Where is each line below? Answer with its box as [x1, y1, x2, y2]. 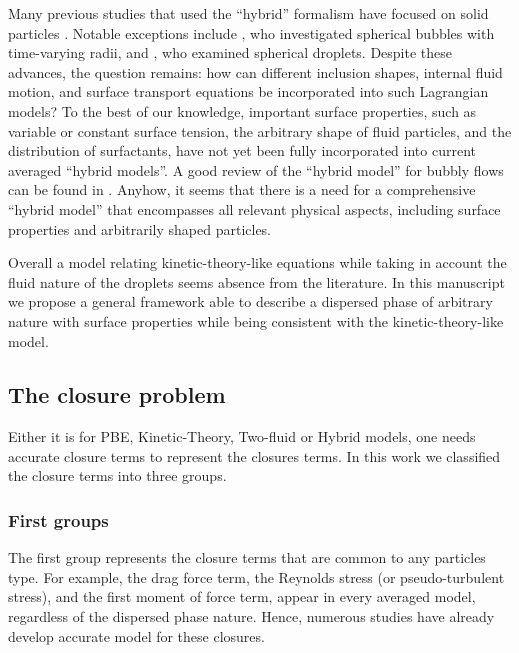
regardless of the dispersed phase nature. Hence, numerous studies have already [8, 606, 495, 627]
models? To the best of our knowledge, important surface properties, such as [8, 100, 477, 121]
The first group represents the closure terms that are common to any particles [8, 547, 486, 568]
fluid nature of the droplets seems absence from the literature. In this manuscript [8, 271, 505, 292]
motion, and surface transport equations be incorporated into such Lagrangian [8, 81, 489, 102]
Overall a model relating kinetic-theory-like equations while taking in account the [8, 252, 507, 273]
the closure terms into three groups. [8, 465, 227, 486]
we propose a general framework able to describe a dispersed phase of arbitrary [8, 291, 493, 312]
